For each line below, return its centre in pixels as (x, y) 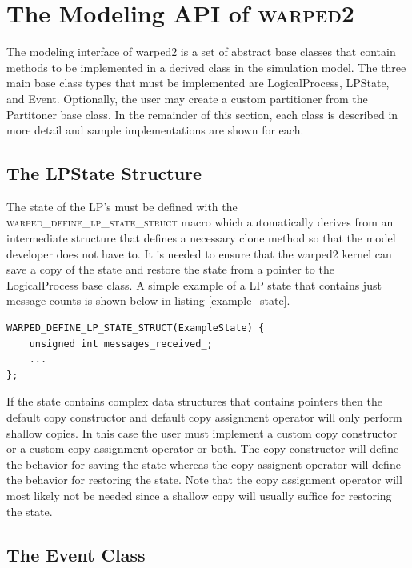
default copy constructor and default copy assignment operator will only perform (204, 417)
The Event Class (76, 554)
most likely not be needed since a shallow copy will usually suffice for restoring (199, 495)
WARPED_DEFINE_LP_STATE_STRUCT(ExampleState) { (136, 328)
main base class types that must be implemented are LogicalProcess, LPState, (198, 83)
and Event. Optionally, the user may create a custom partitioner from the (187, 98)
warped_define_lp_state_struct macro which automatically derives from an (200, 222)
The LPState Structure (104, 173)
